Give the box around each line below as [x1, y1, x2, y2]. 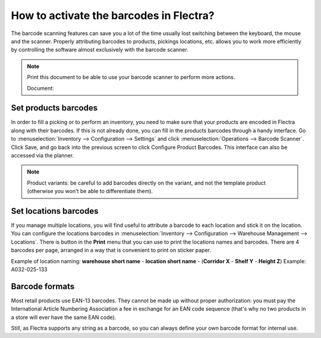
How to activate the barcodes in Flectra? [11, 9, 215, 22]
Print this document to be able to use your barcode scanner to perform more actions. [27, 74, 235, 81]
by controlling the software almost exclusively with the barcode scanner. [11, 46, 188, 53]
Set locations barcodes [11, 206, 99, 216]
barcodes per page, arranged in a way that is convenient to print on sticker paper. [11, 247, 211, 254]
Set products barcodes [11, 103, 98, 113]
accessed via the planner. [11, 151, 74, 159]
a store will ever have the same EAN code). [11, 314, 117, 321]
